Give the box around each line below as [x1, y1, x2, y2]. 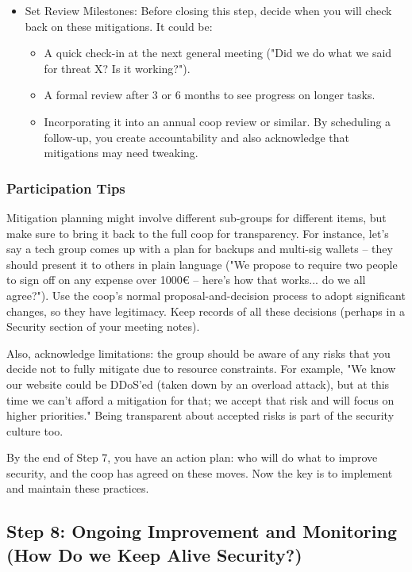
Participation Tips [6, 178, 125, 198]
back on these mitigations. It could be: [25, 17, 213, 34]
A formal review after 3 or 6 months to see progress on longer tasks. [44, 86, 375, 103]
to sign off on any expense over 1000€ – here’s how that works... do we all [6, 271, 366, 288]
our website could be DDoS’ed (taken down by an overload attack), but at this [6, 375, 390, 392]
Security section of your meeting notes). [6, 318, 200, 335]
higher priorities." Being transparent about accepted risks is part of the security [6, 407, 395, 424]
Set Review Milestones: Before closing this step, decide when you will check [25, 2, 392, 18]
